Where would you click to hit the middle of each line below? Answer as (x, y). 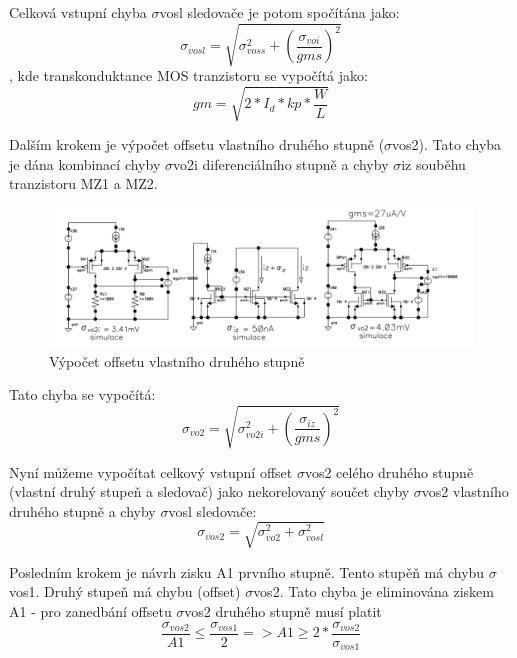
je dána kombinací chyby (85, 163)
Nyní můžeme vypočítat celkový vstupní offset (151, 471)
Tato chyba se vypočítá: (82, 394)
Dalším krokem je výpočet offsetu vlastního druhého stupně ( (197, 144)
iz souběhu (433, 163)
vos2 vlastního (465, 491)
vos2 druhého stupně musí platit (283, 611)
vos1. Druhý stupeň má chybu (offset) (125, 591)
